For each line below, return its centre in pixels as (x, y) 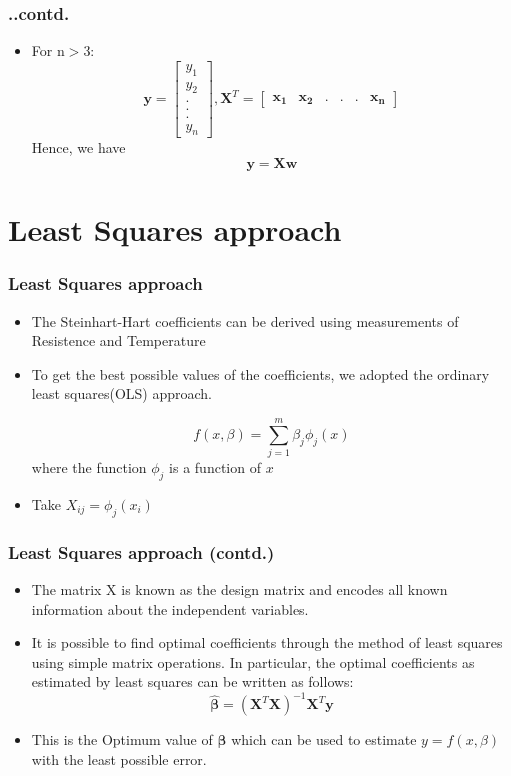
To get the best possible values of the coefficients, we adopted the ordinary (260, 373)
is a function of (215, 467)
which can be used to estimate (324, 739)
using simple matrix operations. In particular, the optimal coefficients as (253, 661)
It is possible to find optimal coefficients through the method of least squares (267, 642)
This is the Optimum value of (122, 739)
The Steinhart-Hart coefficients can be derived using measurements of (245, 320)
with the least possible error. (119, 758)
